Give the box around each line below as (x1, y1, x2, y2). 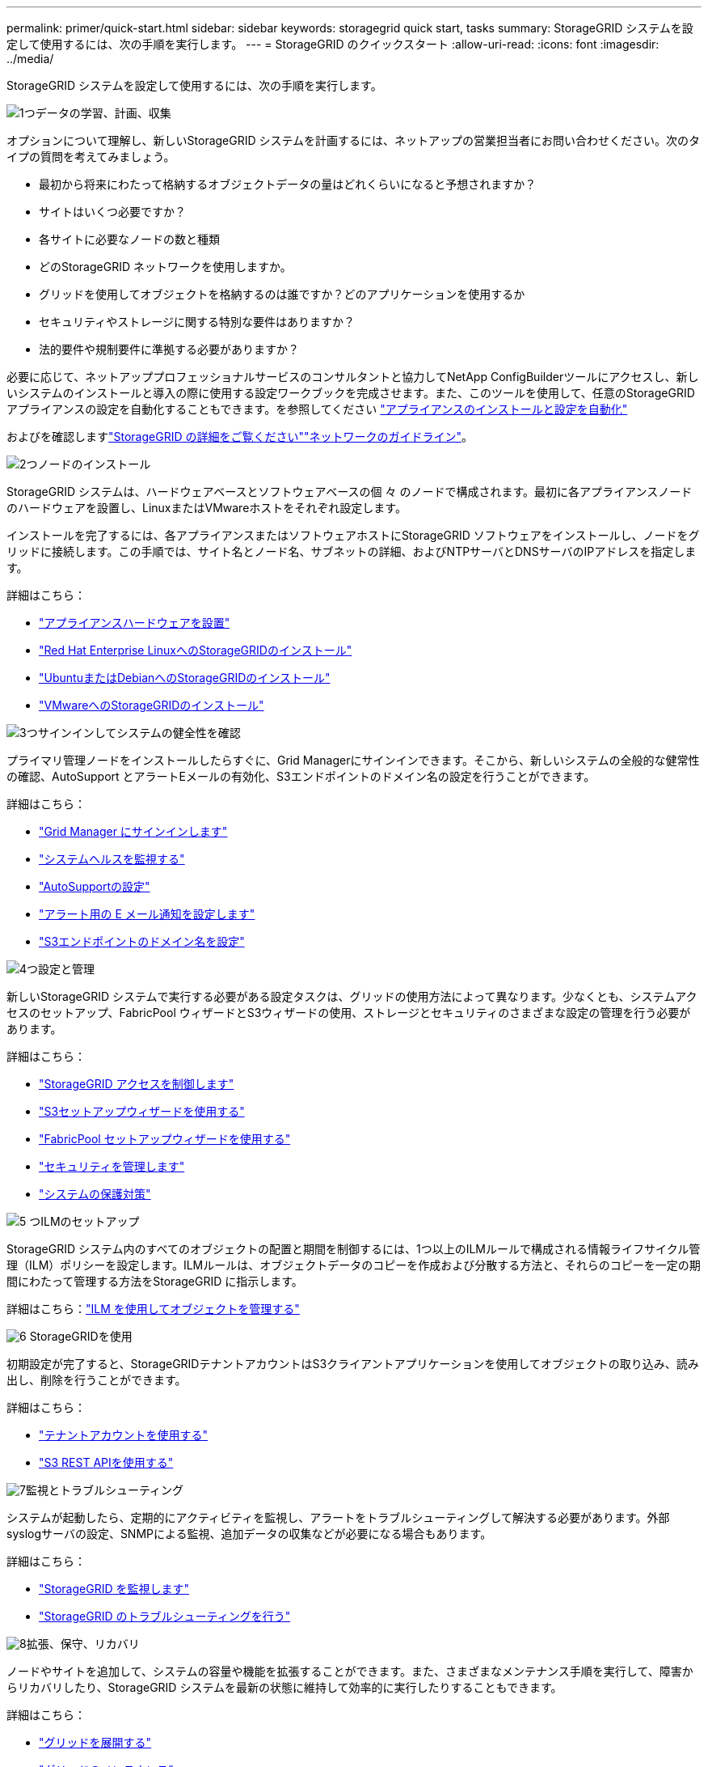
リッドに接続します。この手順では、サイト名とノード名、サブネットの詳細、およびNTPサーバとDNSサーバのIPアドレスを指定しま (6, 545, 697, 558)
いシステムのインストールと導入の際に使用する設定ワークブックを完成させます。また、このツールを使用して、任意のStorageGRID (6, 386, 695, 400)
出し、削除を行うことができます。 (6, 1373, 187, 1387)
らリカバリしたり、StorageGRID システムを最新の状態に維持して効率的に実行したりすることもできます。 (6, 1680, 563, 1694)
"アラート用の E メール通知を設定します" (39, 907, 255, 921)
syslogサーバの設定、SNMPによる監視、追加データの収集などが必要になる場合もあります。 (6, 1527, 492, 1540)
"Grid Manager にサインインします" (39, 824, 228, 838)
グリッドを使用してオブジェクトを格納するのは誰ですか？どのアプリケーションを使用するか (39, 287, 525, 301)
